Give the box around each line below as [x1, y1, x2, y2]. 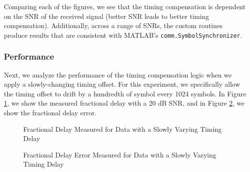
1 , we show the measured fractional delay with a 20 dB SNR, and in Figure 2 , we [4, 98, 245, 108]
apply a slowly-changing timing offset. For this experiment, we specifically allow [4, 79, 240, 89]
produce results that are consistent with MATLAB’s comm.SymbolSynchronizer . [4, 30, 242, 40]
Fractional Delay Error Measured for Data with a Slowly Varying [23, 149, 217, 159]
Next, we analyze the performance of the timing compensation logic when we [4, 69, 232, 79]
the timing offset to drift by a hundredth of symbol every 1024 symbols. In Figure [4, 88, 247, 98]
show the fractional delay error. [4, 108, 97, 118]
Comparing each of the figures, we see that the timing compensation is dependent [4, 1, 246, 11]
